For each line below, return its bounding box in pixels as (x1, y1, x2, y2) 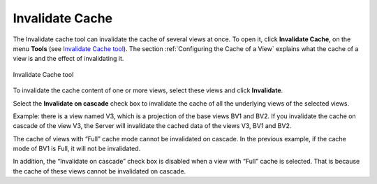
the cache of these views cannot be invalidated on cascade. (13, 167, 186, 175)
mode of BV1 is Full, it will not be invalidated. (13, 144, 141, 153)
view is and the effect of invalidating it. (13, 55, 124, 63)
